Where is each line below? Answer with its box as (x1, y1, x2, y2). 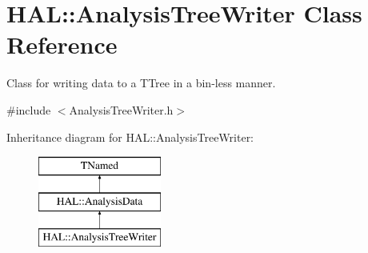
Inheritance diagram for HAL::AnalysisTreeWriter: (6, 128, 254, 145)
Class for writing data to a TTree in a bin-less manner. (6, 74, 276, 91)
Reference (6, 28, 118, 61)
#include (6, 101, 51, 118)
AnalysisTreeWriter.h (69, 101, 174, 118)
